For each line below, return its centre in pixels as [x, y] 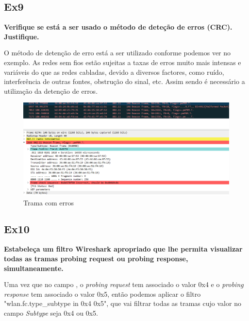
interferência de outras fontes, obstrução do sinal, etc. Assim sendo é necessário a [124, 81]
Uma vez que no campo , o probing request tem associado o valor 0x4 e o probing [124, 284]
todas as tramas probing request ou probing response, [96, 259]
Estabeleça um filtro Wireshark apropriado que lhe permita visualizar [123, 249]
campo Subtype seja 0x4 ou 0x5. [51, 313]
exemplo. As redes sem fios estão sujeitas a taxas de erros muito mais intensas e [123, 62]
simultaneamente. [34, 268]
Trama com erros [49, 202]
